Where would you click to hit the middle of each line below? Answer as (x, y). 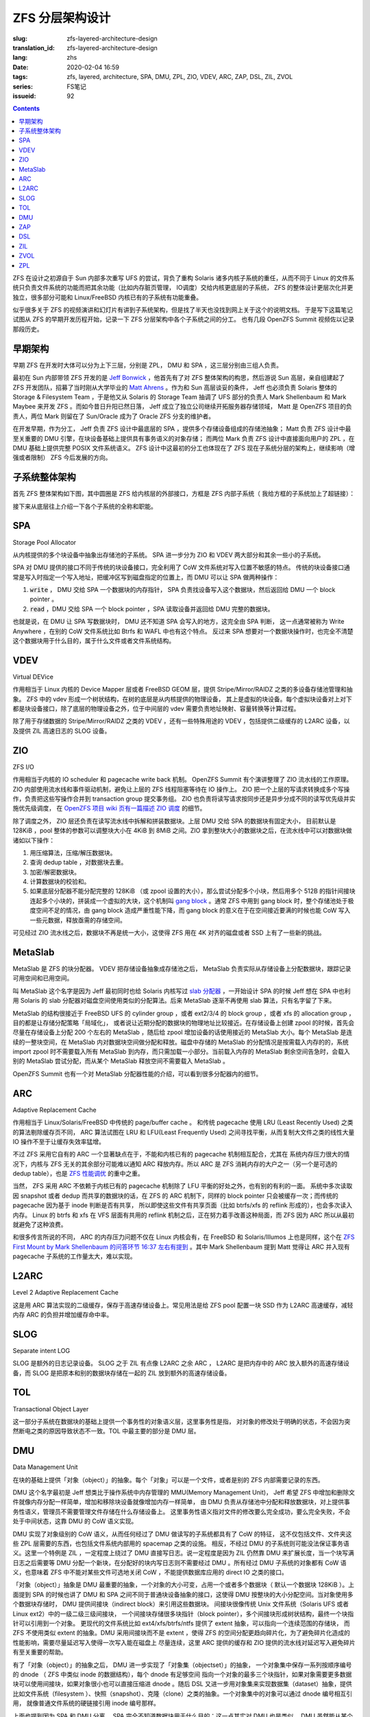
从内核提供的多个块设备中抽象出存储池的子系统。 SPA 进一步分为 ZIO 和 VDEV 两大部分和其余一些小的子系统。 (169, 555)
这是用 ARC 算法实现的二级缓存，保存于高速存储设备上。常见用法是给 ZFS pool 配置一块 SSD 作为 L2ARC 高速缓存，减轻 (183, 1305)
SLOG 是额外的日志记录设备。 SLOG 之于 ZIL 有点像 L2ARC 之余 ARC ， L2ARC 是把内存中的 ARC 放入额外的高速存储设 (181, 1363)
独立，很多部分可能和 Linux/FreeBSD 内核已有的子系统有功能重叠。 (107, 297)
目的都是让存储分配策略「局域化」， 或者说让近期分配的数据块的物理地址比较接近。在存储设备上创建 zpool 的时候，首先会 (184, 1023)
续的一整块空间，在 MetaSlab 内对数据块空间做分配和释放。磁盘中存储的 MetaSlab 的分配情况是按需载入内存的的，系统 (181, 1042)
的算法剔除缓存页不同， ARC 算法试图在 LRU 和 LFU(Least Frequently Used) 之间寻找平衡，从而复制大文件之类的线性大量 (184, 1132)
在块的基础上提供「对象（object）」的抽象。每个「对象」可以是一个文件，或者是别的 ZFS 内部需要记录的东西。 (169, 1479)
